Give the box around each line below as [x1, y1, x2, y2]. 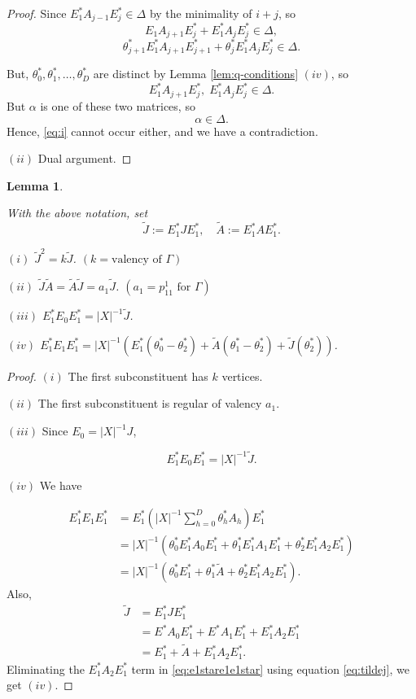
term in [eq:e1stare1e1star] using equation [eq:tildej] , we [131, 660, 409, 677]
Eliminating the [7, 660, 85, 677]
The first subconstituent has [68, 367, 208, 384]
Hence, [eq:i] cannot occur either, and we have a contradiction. [7, 122, 318, 139]
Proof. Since [7, 5, 67, 21]
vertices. [221, 367, 263, 384]
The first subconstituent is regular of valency [37, 395, 262, 412]
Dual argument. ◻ [37, 150, 132, 167]
